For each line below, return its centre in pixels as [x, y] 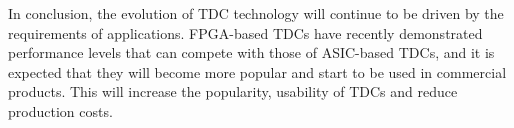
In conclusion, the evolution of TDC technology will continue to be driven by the [256, 13]
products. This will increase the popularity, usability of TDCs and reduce [233, 91]
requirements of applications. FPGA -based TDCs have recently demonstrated [245, 32]
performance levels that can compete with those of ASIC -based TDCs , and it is [251, 52]
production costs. [60, 110]
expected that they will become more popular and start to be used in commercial [257, 71]
